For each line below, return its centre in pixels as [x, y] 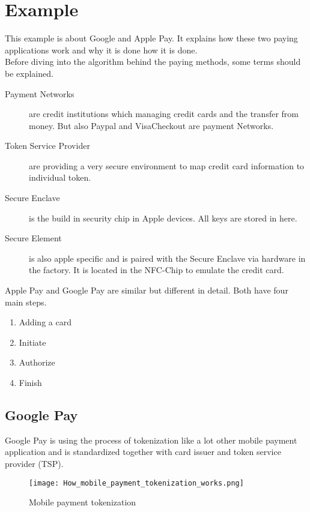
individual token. [60, 177]
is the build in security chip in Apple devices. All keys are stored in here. [163, 218]
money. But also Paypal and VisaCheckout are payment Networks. [151, 125]
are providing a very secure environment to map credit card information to [167, 165]
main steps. [26, 302]
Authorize [37, 362]
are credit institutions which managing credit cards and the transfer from [164, 114]
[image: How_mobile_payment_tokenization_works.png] [136, 483]
